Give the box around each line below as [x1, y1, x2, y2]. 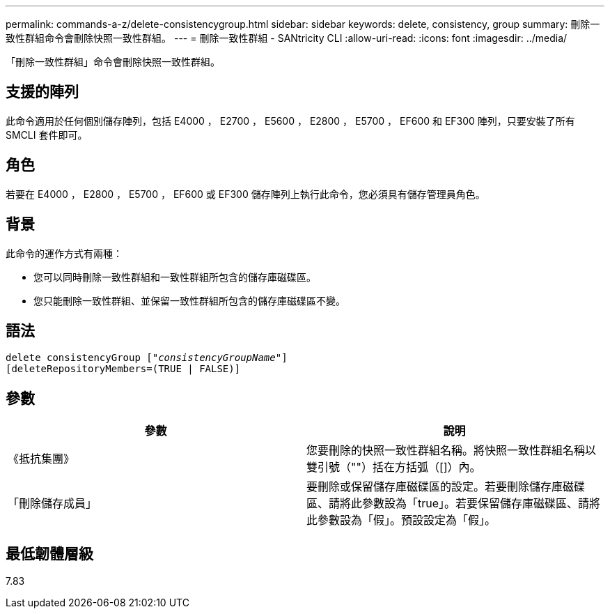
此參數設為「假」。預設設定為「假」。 [306, 513, 496, 528]
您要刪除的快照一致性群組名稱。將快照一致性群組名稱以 [306, 443, 597, 458]
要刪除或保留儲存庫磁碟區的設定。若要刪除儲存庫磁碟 [306, 479, 586, 494]
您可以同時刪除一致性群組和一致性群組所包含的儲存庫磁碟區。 [33, 270, 316, 283]
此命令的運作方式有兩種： [6, 247, 123, 259]
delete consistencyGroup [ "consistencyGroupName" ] [6, 352, 288, 364]
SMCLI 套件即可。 [6, 128, 88, 141]
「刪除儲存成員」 [8, 496, 97, 511]
